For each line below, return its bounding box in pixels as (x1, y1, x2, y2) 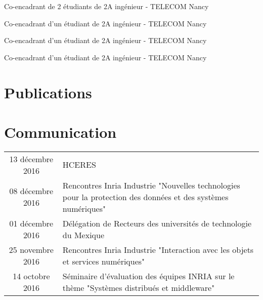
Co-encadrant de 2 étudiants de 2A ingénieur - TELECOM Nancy (4, 1, 209, 11)
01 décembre (9, 217, 54, 229)
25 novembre (9, 243, 54, 255)
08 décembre (9, 185, 54, 197)
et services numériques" (62, 255, 145, 267)
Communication (4, 121, 117, 142)
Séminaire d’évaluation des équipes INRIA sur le (62, 270, 235, 282)
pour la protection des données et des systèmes (62, 191, 229, 203)
